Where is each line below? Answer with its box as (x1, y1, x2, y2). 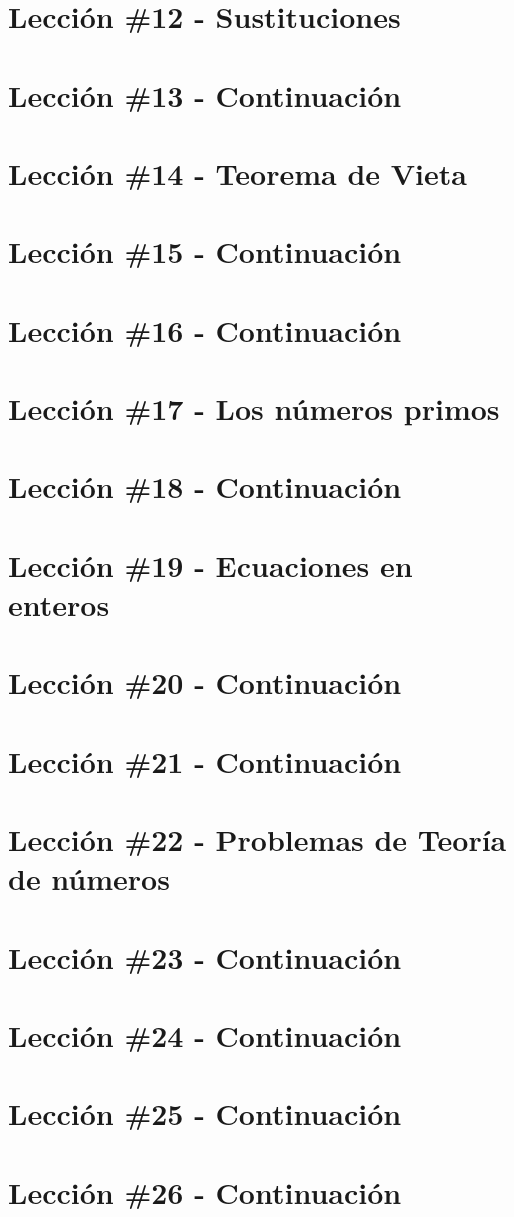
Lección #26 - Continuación (8, 1171, 402, 1212)
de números (8, 858, 170, 899)
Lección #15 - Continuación (8, 231, 402, 272)
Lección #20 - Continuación (8, 662, 402, 703)
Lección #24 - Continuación (8, 1015, 402, 1056)
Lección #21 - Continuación (8, 740, 402, 781)
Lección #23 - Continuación (8, 936, 402, 977)
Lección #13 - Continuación (8, 74, 402, 115)
